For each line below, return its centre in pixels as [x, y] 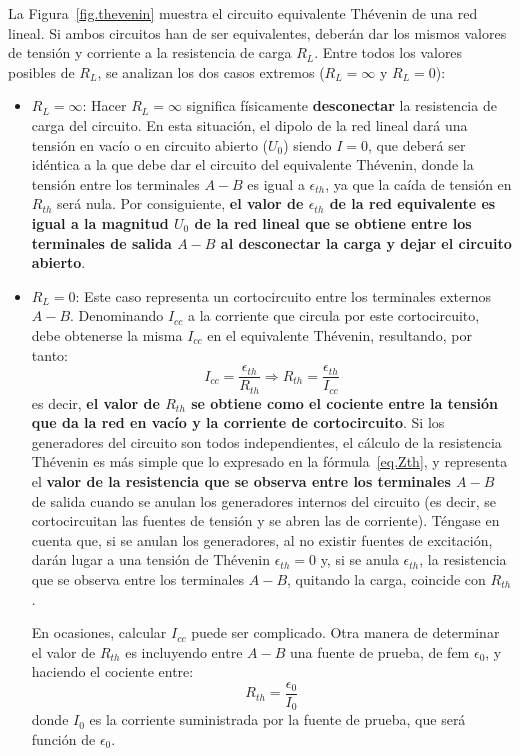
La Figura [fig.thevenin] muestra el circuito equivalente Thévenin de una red [243, 13]
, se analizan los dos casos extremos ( [211, 71]
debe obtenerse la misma [107, 334]
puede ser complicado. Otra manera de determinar [345, 632]
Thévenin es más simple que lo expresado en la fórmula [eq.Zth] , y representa [269, 461]
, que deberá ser [417, 144]
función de [63, 739]
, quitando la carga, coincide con [386, 578]
